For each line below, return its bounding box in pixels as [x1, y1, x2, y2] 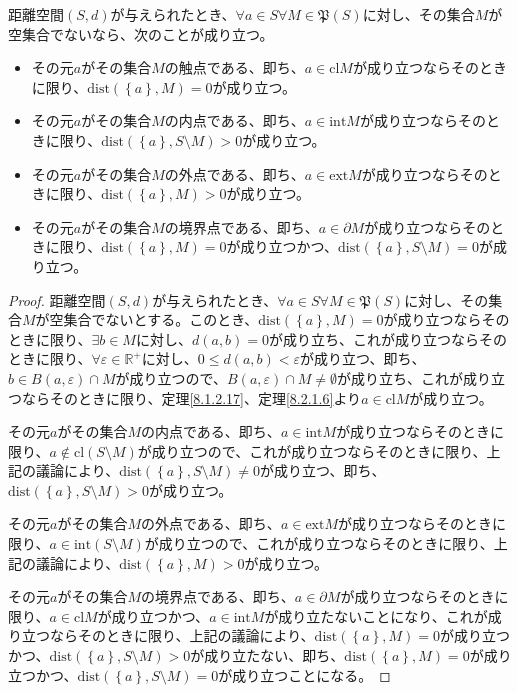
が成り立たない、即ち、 [190, 645, 345, 666]
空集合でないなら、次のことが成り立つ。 [8, 23, 274, 44]
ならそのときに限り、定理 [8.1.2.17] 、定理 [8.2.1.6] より [21, 387, 362, 408]
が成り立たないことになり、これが [264, 605, 488, 626]
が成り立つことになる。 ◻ [218, 664, 391, 685]
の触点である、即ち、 [164, 57, 305, 78]
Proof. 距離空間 [8, 289, 106, 310]
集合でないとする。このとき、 [63, 309, 259, 330]
